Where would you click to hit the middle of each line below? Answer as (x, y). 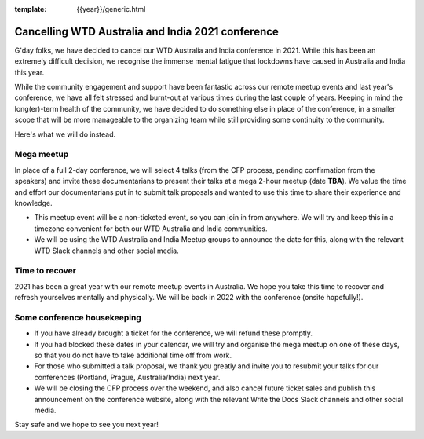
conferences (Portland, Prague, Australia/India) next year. (127, 377)
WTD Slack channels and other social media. (107, 251)
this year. (29, 72)
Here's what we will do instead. (65, 134)
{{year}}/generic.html (111, 9)
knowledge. (33, 203)
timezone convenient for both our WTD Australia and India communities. (151, 229)
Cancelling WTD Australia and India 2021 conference (146, 31)
